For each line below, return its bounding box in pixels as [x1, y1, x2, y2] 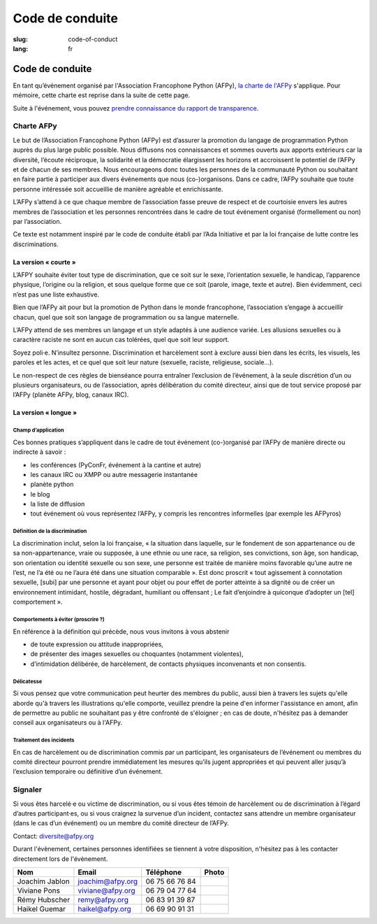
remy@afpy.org [77, 895, 129, 904]
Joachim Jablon [17, 876, 70, 886]
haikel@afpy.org [77, 904, 132, 914]
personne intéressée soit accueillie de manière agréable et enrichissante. [13, 185, 223, 193]
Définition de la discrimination [13, 528, 87, 535]
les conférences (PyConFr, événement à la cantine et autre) [30, 460, 202, 469]
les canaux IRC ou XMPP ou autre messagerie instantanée [30, 470, 198, 478]
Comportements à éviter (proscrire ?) [13, 616, 105, 623]
